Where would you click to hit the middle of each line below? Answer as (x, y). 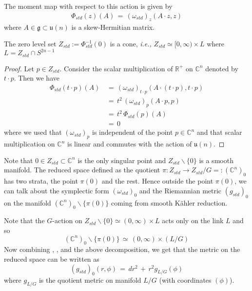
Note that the (24, 220)
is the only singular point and (122, 160)
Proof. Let (19, 68)
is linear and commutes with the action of (129, 144)
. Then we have (37, 78)
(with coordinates (185, 280)
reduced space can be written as (52, 259)
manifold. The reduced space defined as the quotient (82, 170)
